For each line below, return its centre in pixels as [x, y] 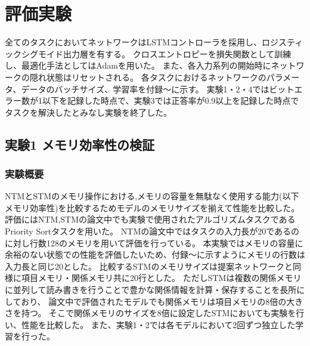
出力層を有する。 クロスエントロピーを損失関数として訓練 [177, 53]
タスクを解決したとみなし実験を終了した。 [88, 112]
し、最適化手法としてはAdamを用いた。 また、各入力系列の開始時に [138, 65]
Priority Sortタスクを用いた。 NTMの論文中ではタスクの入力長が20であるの [152, 231]
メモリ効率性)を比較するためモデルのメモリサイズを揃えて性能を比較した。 [152, 207]
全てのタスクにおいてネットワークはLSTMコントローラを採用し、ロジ [142, 42]
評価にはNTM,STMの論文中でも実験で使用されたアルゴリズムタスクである [150, 219]
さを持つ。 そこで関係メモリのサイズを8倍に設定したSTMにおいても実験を [151, 313]
